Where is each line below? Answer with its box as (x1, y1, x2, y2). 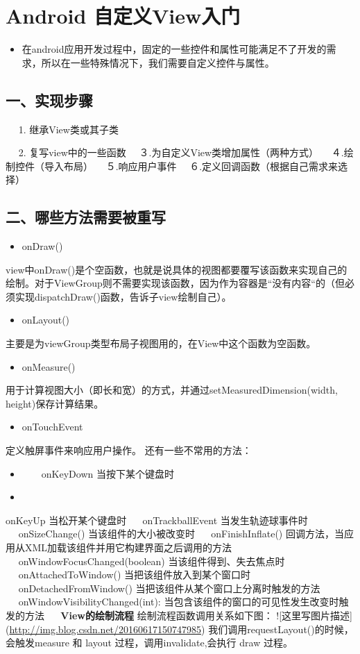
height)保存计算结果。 (6, 396, 104, 410)
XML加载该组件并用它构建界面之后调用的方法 (24, 540, 232, 554)
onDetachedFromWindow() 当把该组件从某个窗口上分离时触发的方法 (18, 580, 320, 595)
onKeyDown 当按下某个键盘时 (41, 466, 174, 480)
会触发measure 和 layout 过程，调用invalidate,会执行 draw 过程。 (6, 635, 293, 650)
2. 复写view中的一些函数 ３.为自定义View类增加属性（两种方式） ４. (18, 145, 344, 160)
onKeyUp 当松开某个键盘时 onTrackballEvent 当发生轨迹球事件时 (6, 512, 308, 527)
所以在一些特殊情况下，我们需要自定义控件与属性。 (41, 55, 275, 69)
